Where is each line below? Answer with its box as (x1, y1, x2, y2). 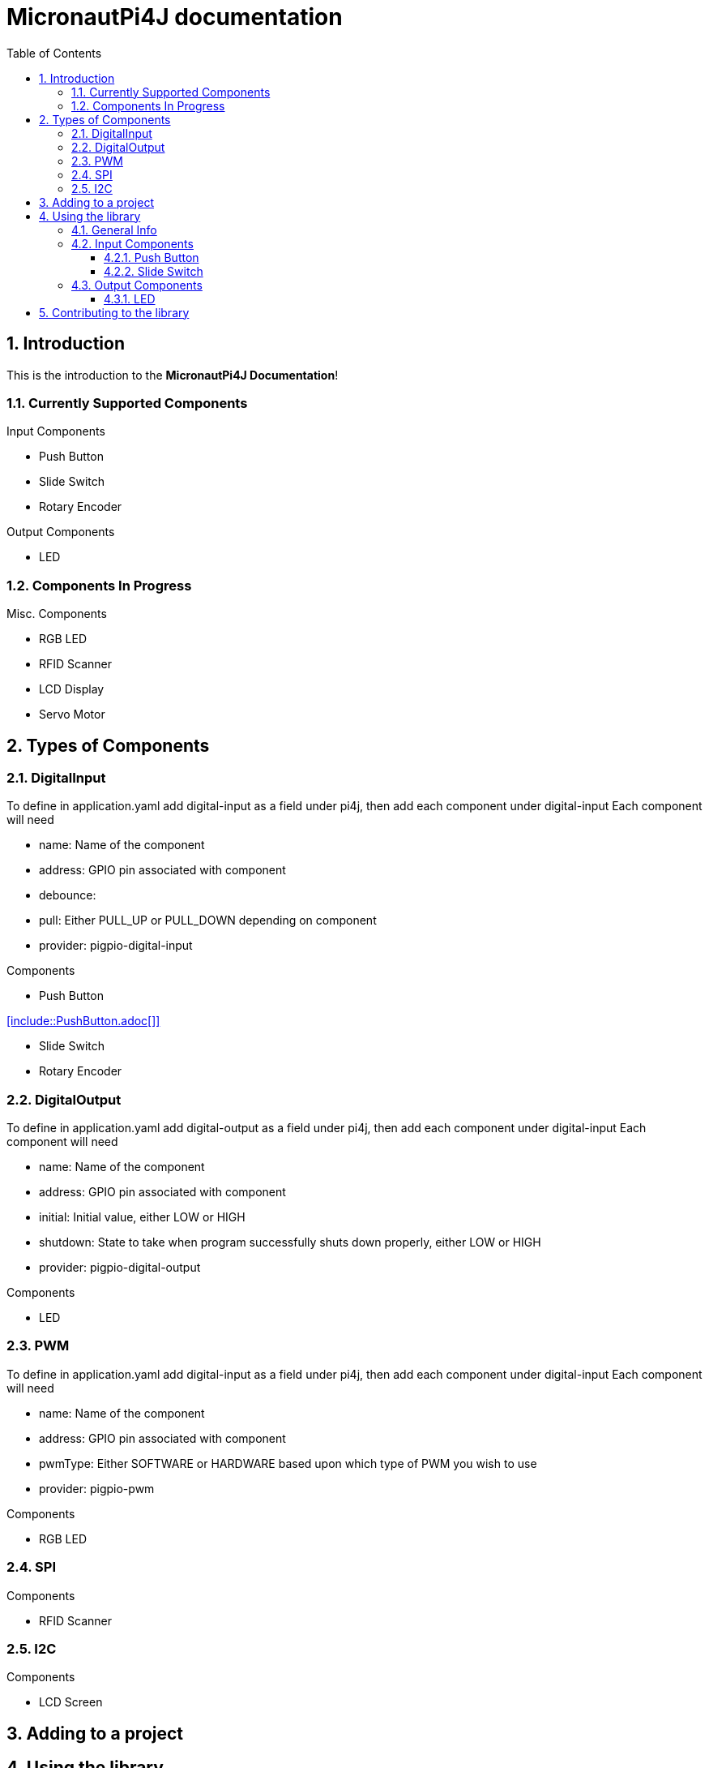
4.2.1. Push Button (104, 250, 199, 264)
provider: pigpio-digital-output (39, 1260, 201, 1275)
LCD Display (39, 682, 105, 697)
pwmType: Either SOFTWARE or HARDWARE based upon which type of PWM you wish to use (39, 1456, 537, 1470)
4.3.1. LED (104, 291, 156, 306)
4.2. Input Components (71, 236, 194, 251)
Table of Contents (6, 45, 102, 60)
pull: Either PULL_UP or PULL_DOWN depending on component (39, 913, 377, 928)
